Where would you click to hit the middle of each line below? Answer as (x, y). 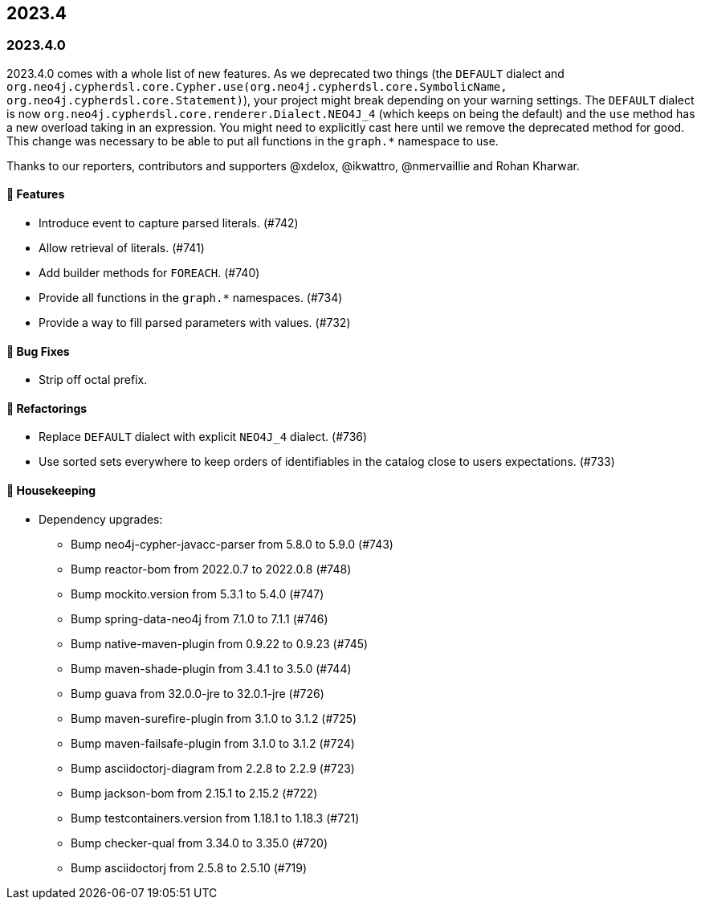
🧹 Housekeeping (51, 491)
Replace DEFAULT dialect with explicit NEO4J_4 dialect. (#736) (203, 437)
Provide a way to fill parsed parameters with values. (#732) (195, 323)
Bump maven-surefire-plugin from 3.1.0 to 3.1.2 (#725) (214, 718)
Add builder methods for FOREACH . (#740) (149, 273)
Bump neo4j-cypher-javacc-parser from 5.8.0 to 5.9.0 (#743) (232, 544)
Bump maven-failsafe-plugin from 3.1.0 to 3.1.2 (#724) (213, 743)
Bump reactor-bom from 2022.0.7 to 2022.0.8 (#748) (211, 569)
